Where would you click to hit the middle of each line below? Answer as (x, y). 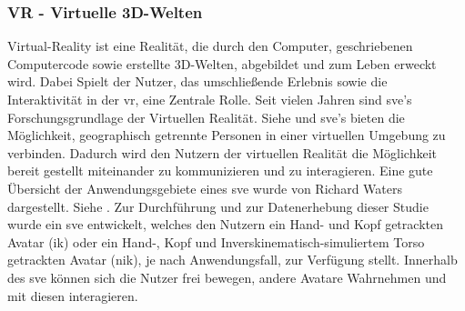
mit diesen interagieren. (73, 295)
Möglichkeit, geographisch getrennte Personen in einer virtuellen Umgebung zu (227, 135)
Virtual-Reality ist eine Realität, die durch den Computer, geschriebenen (210, 46)
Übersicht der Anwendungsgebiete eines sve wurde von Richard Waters (205, 188)
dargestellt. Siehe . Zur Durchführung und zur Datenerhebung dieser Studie (218, 206)
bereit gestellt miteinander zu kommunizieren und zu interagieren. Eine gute (220, 171)
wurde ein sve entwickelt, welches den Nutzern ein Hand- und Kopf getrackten (225, 224)
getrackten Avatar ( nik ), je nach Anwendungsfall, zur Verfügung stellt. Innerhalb (232, 260)
